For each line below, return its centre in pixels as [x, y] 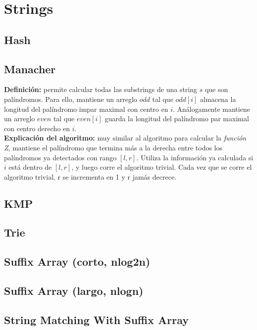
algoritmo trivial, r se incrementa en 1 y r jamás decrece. [90, 176]
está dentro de [30, 167]
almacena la [218, 99]
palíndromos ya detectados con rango [60, 157]
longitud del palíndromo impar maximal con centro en [86, 109]
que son [216, 89]
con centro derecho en [37, 128]
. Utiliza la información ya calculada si [195, 157]
